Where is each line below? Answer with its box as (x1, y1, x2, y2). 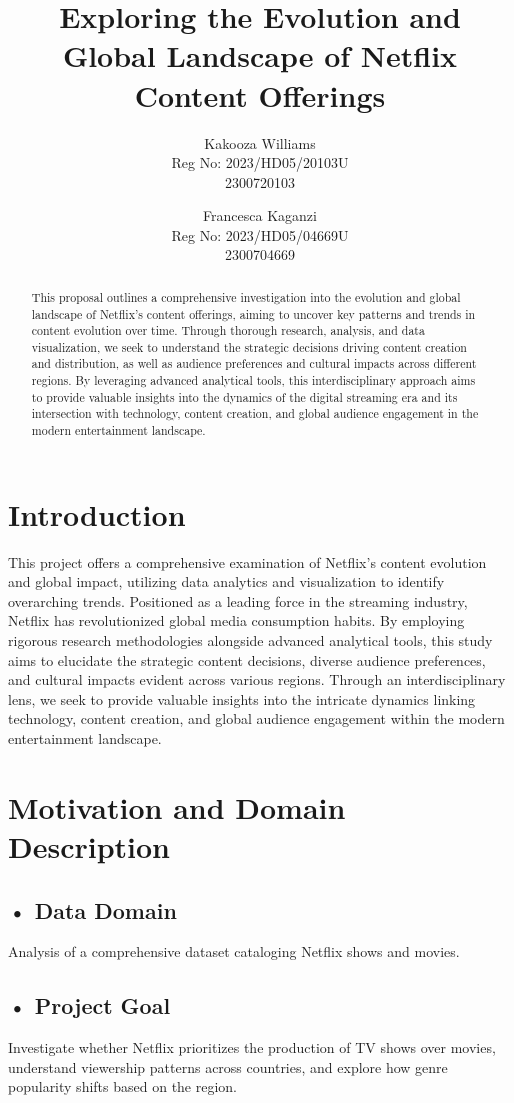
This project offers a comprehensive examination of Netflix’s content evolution (8, 551, 487, 572)
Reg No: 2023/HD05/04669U (171, 224, 349, 245)
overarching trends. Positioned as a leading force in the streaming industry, (8, 590, 468, 611)
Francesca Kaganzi (203, 205, 317, 226)
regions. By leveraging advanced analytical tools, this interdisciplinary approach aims (31, 372, 476, 389)
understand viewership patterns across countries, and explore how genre (8, 1056, 448, 1077)
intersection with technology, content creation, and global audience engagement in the (31, 405, 479, 422)
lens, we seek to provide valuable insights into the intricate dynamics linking (8, 688, 476, 709)
